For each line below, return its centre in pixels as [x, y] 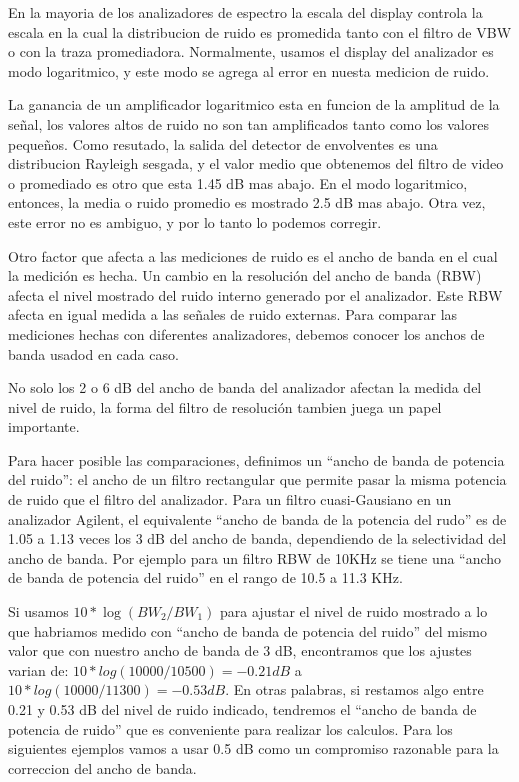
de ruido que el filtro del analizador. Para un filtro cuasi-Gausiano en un [230, 499]
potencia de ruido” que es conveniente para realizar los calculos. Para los [230, 728]
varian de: [38, 669]
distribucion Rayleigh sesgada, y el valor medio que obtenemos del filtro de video [256, 163]
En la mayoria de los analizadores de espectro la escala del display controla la [245, 12]
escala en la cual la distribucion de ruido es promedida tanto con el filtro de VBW [260, 31]
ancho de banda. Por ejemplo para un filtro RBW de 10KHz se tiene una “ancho [255, 557]
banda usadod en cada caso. [93, 353]
